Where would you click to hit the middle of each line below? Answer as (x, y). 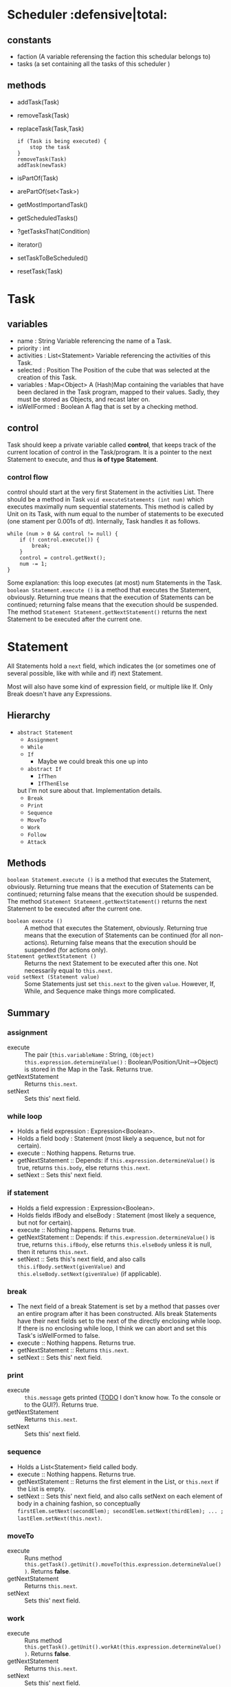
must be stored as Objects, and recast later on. (84, 399)
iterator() (30, 245)
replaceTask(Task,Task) (51, 129)
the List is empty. (41, 1488)
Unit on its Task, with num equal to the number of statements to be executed (115, 514)
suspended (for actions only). (66, 950)
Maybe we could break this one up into (93, 761)
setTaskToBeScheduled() (52, 258)
